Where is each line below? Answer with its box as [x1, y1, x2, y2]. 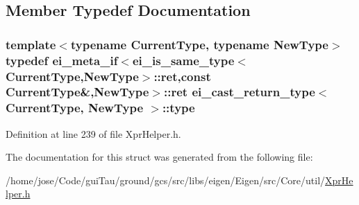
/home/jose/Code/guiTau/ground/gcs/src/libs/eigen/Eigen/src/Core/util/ [6, 172, 326, 187]
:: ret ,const [153, 67, 211, 84]
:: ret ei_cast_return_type [164, 83, 315, 100]
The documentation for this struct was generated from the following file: [6, 150, 313, 164]
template [6, 35, 56, 53]
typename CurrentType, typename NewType [70, 35, 328, 53]
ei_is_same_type [133, 51, 235, 69]
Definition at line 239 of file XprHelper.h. [6, 126, 181, 141]
